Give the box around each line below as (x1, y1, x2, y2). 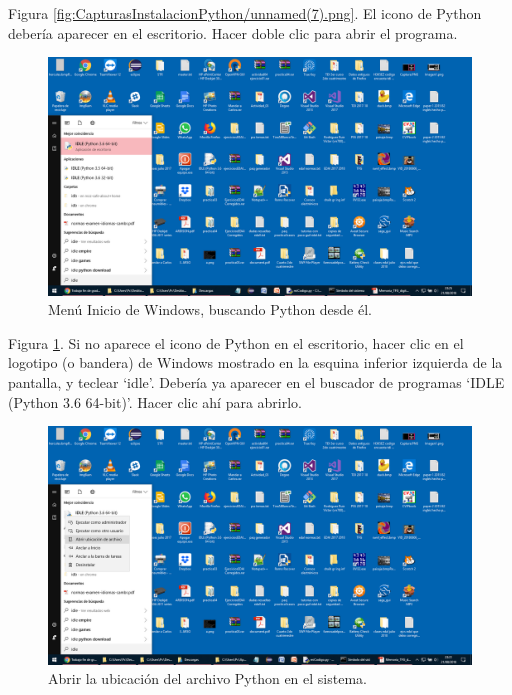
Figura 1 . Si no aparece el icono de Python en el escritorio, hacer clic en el (8, 332, 464, 353)
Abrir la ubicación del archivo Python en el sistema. (48, 668, 367, 689)
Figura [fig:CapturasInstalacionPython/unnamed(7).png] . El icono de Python (8, 3, 482, 23)
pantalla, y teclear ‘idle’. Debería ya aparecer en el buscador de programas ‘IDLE (8, 372, 505, 393)
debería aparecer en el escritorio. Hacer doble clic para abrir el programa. (8, 22, 458, 43)
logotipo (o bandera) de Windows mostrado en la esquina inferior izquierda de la (8, 352, 503, 373)
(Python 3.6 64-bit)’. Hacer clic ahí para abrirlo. (8, 391, 302, 412)
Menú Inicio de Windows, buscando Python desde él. (48, 299, 373, 320)
